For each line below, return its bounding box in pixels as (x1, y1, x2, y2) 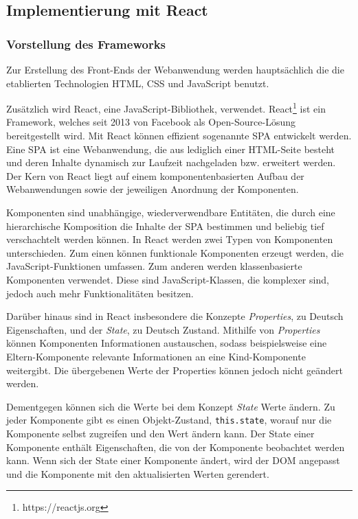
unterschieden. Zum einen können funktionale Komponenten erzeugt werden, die (6, 245, 344, 259)
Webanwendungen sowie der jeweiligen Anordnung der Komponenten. (6, 182, 299, 196)
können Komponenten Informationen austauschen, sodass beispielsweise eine (6, 336, 327, 350)
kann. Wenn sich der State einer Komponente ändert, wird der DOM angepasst (6, 453, 340, 468)
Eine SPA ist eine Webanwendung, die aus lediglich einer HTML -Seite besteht (6, 141, 335, 156)
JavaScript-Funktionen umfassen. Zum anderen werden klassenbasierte (6, 259, 302, 273)
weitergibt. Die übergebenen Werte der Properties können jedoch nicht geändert (6, 362, 343, 377)
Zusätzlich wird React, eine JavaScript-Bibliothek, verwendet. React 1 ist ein (6, 100, 326, 115)
